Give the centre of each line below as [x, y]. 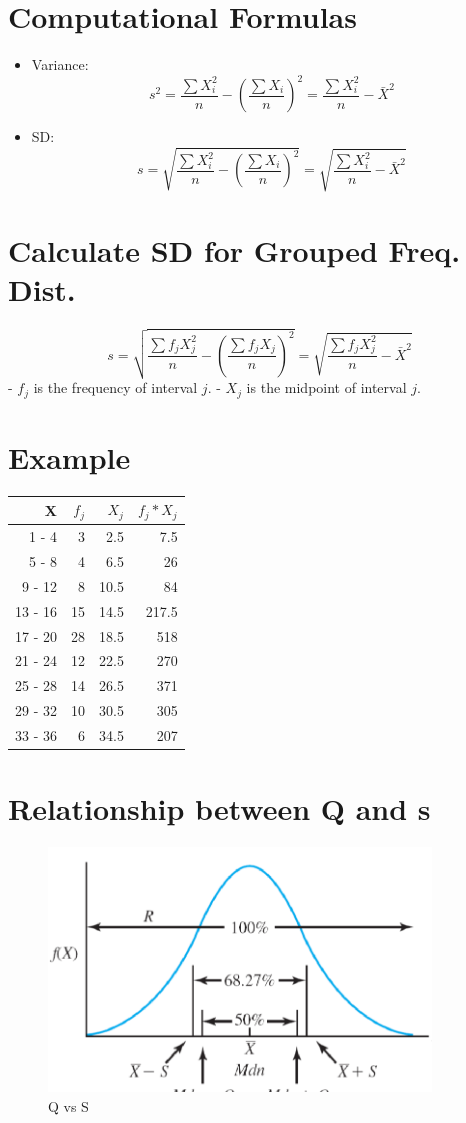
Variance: [60, 64]
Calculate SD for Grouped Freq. [234, 250]
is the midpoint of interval [326, 387]
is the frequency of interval [115, 387]
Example [69, 457]
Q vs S [68, 1106]
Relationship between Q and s [219, 808]
